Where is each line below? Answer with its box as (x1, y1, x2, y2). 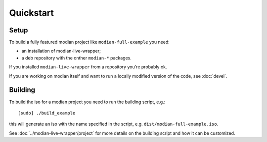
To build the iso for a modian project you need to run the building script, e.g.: (9, 99, 166, 105)
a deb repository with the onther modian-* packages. (21, 55, 132, 61)
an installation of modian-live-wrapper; (21, 48, 101, 54)
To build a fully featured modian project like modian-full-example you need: (9, 39, 170, 45)
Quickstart (9, 7, 54, 18)
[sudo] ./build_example (18, 110, 76, 115)
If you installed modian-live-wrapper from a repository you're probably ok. (9, 64, 168, 70)
